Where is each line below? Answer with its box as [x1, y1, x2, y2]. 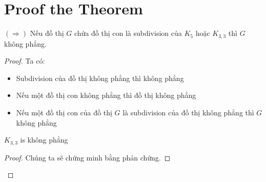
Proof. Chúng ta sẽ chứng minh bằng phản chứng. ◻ [4, 152, 171, 163]
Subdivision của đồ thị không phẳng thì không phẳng [16, 72, 184, 83]
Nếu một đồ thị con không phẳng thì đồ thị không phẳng [16, 90, 196, 100]
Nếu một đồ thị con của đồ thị [16, 107, 112, 117]
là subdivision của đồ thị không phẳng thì [122, 107, 254, 117]
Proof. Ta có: [4, 55, 45, 66]
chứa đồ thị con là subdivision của [74, 28, 182, 38]
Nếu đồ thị [30, 28, 64, 38]
